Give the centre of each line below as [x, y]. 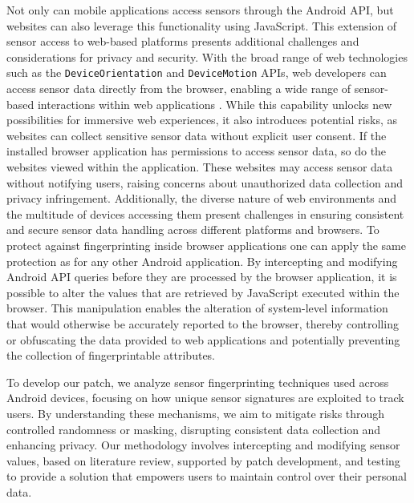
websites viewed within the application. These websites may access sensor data [200, 167]
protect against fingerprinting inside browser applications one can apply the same [206, 245]
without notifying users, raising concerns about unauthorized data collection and [205, 182]
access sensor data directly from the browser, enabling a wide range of [179, 89]
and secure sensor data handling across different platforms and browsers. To [193, 229]
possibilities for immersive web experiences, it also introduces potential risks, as [202, 120]
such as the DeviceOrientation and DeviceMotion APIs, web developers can [197, 72]
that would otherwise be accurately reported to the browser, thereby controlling [203, 323]
